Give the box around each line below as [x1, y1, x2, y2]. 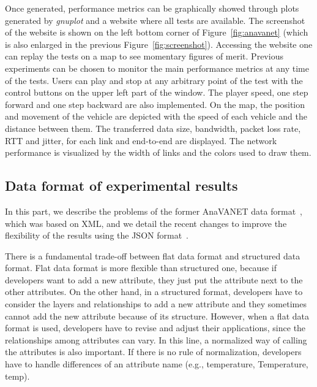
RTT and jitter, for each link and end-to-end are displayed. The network [5, 134, 277, 147]
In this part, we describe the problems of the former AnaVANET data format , [5, 204, 303, 217]
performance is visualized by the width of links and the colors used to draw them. [5, 146, 311, 159]
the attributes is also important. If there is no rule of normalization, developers [5, 345, 302, 358]
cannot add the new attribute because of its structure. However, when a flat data [5, 309, 309, 322]
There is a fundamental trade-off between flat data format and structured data [5, 249, 300, 262]
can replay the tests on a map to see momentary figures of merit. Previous [5, 50, 283, 63]
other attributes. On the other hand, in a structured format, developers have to [5, 285, 303, 298]
